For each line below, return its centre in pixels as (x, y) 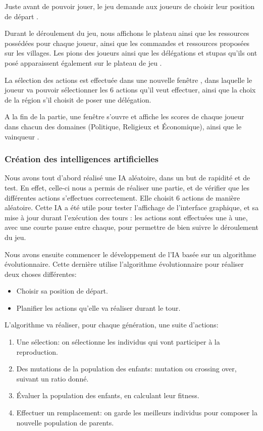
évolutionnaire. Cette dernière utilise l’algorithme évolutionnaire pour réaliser (124, 264)
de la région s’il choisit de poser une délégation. (78, 99)
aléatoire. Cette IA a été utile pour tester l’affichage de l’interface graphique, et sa (132, 207)
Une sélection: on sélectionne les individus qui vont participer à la (118, 342)
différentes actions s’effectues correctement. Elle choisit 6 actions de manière (122, 197)
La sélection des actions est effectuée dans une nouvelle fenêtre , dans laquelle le (128, 80)
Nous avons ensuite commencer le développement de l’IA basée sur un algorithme (130, 254)
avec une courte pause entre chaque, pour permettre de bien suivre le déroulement (131, 227)
